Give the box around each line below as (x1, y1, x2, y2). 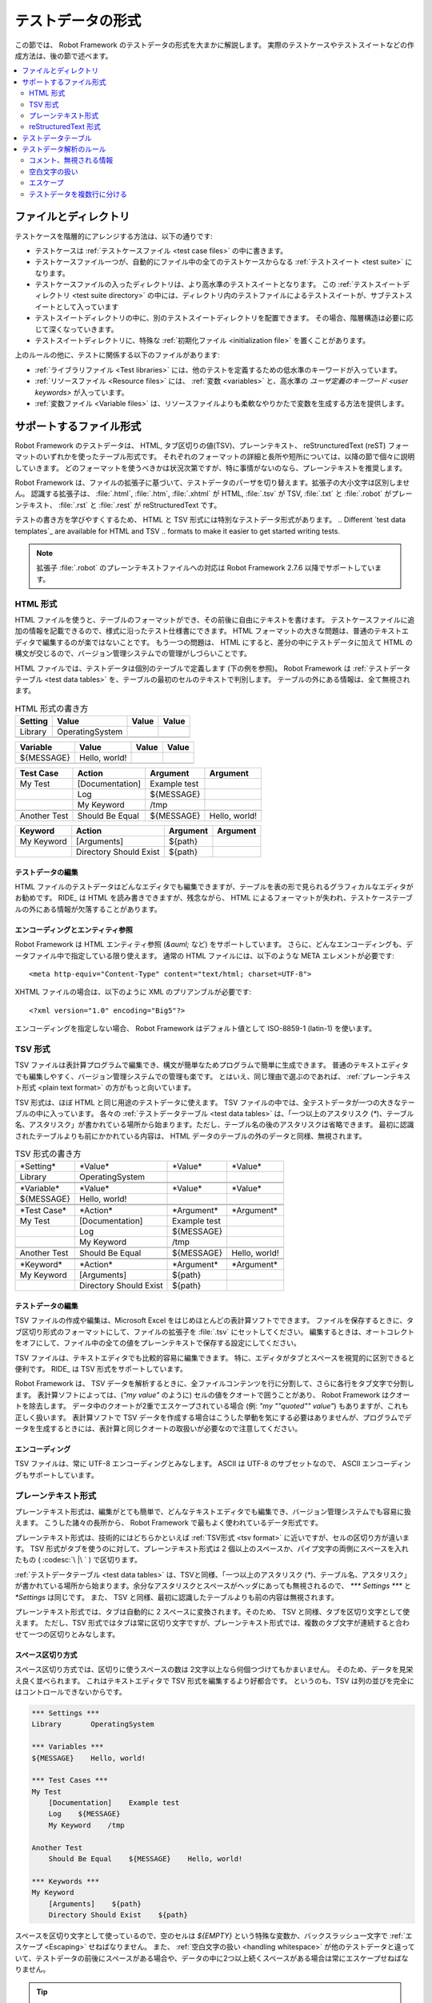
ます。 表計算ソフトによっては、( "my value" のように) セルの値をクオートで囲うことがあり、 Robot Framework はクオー (14, 1390, 410, 1400)
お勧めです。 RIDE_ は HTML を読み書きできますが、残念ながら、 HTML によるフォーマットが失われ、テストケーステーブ (14, 893, 414, 903)
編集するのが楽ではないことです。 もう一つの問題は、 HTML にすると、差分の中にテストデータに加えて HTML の (42, 637, 414, 647)
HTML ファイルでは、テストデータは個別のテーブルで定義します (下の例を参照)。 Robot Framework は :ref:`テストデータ (14, 663, 411, 673)
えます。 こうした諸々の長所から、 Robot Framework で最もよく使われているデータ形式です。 (14, 1518, 323, 1528)
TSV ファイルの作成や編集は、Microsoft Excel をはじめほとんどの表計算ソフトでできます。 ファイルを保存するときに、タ (14, 1316, 414, 1325)
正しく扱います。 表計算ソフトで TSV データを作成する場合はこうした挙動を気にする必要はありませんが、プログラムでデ (14, 1413, 412, 1422)
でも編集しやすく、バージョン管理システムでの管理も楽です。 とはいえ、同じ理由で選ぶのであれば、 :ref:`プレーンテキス (14, 1071, 411, 1081)
